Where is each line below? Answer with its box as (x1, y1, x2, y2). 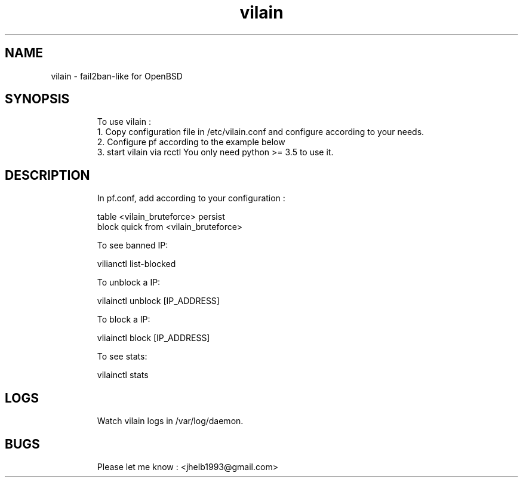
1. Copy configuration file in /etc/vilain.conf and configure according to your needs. (97, 127, 424, 137)
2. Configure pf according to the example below (97, 137, 285, 148)
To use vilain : (97, 116, 151, 127)
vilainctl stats (97, 370, 149, 380)
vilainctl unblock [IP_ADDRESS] (97, 296, 220, 306)
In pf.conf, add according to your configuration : (97, 193, 285, 204)
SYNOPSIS (5, 91, 70, 107)
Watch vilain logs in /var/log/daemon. (97, 416, 244, 426)
